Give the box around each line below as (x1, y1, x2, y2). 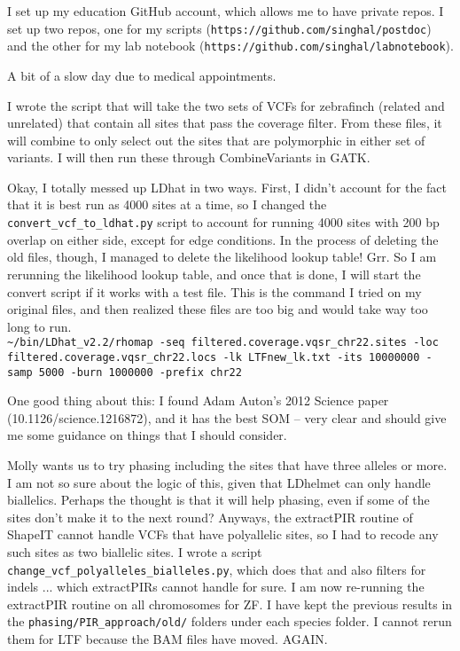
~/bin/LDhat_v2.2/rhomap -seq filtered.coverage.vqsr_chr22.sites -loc (7, 336, 439, 349)
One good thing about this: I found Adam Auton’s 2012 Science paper (7, 391, 389, 410)
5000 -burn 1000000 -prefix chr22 (38, 365, 242, 379)
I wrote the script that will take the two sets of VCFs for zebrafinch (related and (7, 96, 445, 114)
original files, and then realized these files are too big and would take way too (7, 300, 428, 318)
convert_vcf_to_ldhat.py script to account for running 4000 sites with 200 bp (7, 213, 440, 231)
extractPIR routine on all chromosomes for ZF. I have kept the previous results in (7, 594, 453, 613)
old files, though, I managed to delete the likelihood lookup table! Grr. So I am (7, 247, 437, 266)
